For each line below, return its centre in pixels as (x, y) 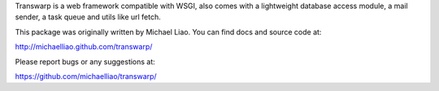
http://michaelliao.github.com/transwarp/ (84, 47)
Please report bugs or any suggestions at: (85, 61)
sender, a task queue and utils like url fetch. (88, 17)
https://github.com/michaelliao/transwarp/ (86, 76)
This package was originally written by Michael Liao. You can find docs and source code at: (168, 31)
